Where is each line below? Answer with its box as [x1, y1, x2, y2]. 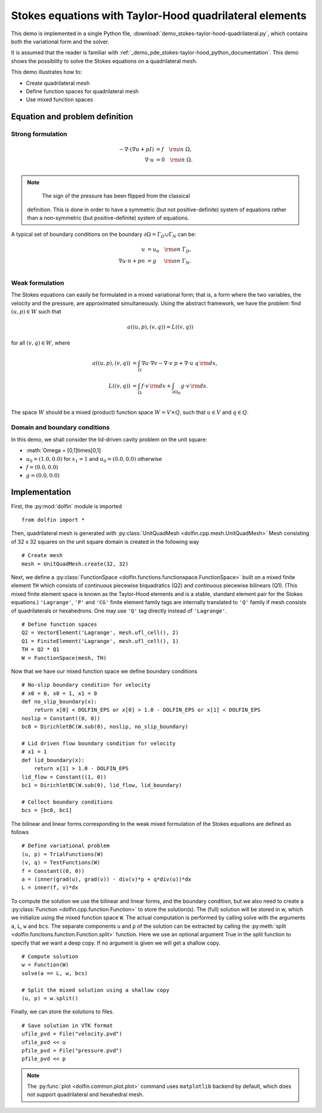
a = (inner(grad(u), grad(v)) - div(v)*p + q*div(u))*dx [21, 875, 192, 883]
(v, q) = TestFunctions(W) [21, 859, 101, 866]
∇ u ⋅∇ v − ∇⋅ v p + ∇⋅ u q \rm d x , [141, 359, 218, 367]
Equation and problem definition [11, 112, 134, 122]
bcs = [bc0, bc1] [21, 807, 72, 814]
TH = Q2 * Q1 [21, 646, 60, 653]
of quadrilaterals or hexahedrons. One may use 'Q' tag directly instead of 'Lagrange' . [11, 607, 227, 614]
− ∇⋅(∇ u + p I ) [119, 146, 154, 153]
